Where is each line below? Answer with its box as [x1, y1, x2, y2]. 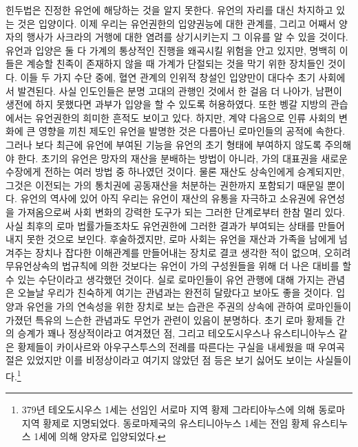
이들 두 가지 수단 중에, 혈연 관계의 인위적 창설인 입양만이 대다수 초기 [20, 69, 316, 84]
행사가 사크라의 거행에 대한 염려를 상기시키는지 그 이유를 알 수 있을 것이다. [26, 30, 348, 44]
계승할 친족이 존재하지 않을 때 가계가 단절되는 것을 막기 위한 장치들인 [26, 56, 325, 71]
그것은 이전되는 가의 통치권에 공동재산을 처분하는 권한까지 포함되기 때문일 [6, 177, 324, 192]
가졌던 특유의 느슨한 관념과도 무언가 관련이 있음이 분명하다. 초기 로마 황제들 [6, 312, 333, 327]
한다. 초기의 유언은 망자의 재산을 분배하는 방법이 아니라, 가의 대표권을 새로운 [17, 151, 348, 165]
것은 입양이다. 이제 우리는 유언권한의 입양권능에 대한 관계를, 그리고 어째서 [17, 16, 336, 30]
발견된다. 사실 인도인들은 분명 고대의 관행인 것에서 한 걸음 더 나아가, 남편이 [17, 83, 342, 98]
